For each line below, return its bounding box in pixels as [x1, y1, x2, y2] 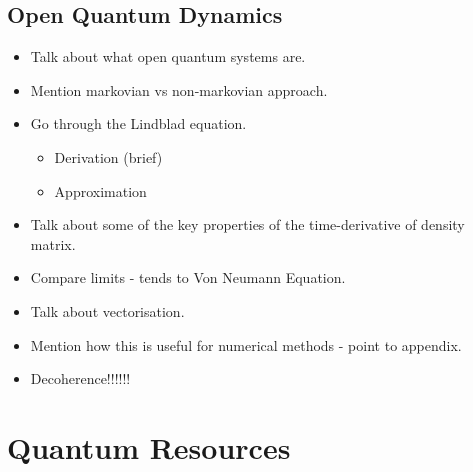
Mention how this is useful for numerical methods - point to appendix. [30, 334, 462, 355]
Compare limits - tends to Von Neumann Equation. [30, 267, 346, 288]
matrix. [30, 233, 76, 254]
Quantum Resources [7, 426, 291, 467]
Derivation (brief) [54, 146, 163, 167]
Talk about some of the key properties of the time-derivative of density [30, 214, 465, 235]
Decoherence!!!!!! [30, 368, 131, 389]
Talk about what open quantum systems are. [30, 46, 306, 67]
